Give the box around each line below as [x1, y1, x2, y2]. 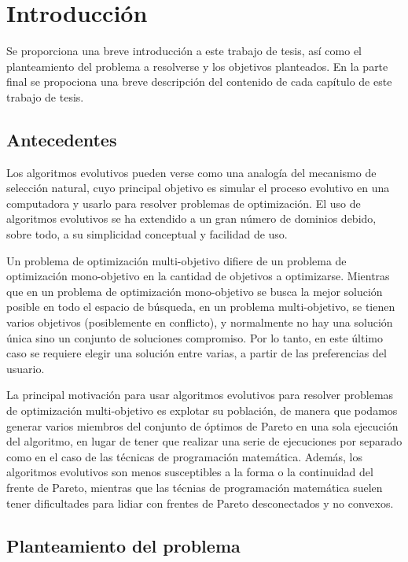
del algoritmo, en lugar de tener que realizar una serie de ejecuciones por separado [6, 433, 402, 449]
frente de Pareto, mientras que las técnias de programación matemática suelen [6, 479, 383, 495]
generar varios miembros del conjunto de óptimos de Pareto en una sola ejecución [6, 417, 399, 434]
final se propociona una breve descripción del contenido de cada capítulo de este [6, 73, 392, 90]
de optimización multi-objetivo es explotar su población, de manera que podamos [6, 402, 398, 419]
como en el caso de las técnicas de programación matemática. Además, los [6, 448, 363, 464]
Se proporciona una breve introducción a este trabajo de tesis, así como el [6, 43, 362, 59]
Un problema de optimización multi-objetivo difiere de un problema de [6, 252, 347, 268]
